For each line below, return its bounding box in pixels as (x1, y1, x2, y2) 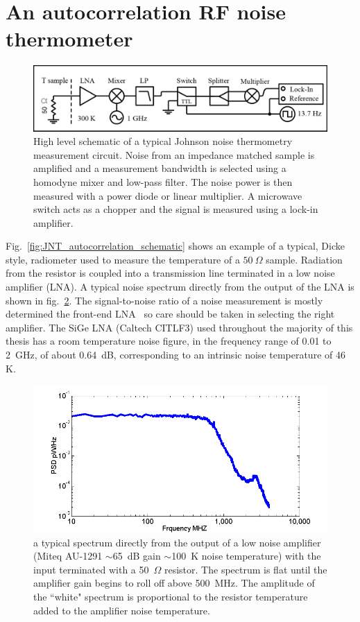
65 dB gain (112, 548, 161, 563)
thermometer (6, 24, 133, 53)
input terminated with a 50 (33, 562, 149, 576)
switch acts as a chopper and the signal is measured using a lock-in (33, 202, 318, 216)
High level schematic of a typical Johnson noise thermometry (33, 134, 293, 148)
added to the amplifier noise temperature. (33, 603, 210, 617)
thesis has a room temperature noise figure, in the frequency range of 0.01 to (6, 334, 332, 348)
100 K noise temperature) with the (171, 548, 321, 563)
